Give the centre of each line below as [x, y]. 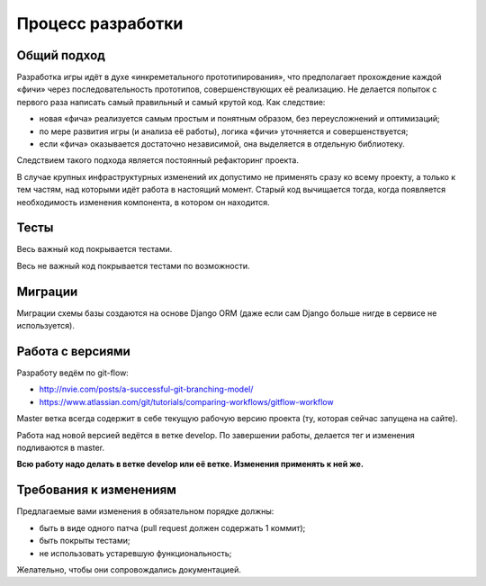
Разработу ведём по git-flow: [73, 373]
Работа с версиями [73, 351]
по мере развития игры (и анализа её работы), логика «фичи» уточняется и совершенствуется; [224, 131]
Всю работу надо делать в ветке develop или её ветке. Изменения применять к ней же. [190, 464]
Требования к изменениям [97, 490]
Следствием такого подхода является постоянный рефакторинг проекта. [158, 160]
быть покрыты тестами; [85, 541]
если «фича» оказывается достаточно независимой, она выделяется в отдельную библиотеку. [222, 144]
